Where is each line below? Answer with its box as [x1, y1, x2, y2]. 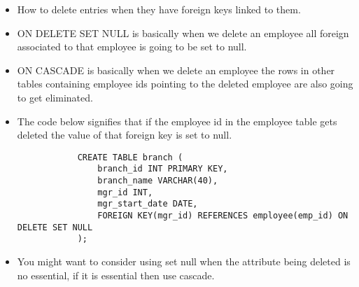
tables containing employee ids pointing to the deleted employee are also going [17, 76, 353, 91]
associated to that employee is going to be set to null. [17, 39, 247, 54]
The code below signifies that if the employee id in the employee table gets [17, 113, 337, 128]
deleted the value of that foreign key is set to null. [17, 127, 232, 142]
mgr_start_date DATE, [97, 199, 198, 209]
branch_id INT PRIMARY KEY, [97, 164, 228, 174]
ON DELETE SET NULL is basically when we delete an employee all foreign [17, 25, 349, 40]
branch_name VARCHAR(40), [97, 176, 218, 186]
